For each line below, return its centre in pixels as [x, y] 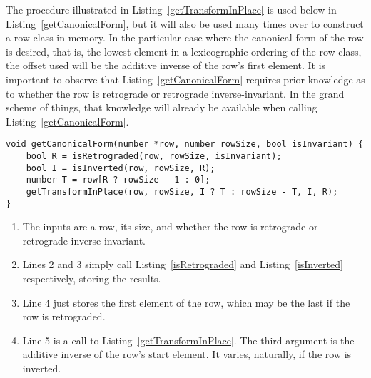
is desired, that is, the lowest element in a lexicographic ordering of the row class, [184, 51]
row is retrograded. [64, 316]
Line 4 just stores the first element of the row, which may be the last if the [186, 302]
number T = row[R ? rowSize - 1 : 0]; [118, 180]
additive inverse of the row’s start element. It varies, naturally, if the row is [187, 354]
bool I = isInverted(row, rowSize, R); [121, 168]
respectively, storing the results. [92, 279]
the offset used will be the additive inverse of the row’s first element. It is [166, 65]
